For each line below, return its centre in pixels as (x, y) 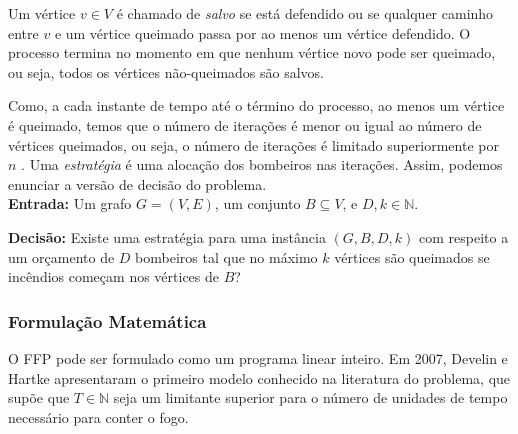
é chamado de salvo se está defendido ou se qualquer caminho (305, 13)
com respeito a (463, 236)
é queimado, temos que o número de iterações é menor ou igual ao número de (245, 124)
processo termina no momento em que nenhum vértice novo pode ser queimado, (252, 52)
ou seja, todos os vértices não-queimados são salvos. (166, 71)
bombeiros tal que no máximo (226, 256)
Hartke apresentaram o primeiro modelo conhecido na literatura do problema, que (259, 377)
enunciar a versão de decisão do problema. (137, 183)
